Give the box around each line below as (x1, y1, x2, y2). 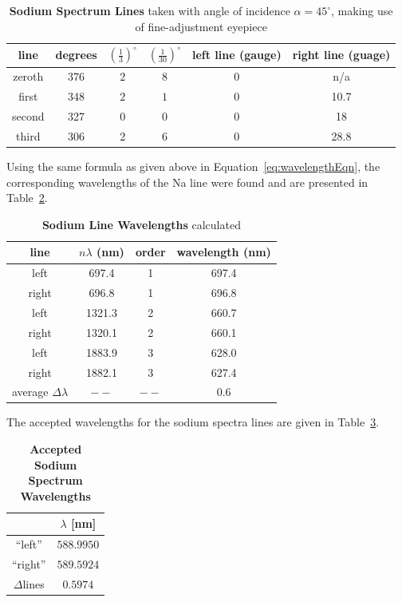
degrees (55, 46, 97, 63)
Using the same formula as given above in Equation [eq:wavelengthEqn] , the (6, 158, 380, 175)
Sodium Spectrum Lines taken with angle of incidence (9, 2, 290, 18)
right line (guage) (292, 46, 391, 63)
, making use (331, 2, 393, 18)
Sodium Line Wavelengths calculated (41, 216, 241, 232)
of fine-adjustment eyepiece (135, 18, 267, 34)
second (12, 108, 45, 125)
